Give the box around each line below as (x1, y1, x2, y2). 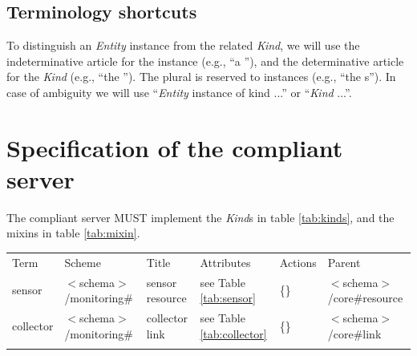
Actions (279, 253, 317, 270)
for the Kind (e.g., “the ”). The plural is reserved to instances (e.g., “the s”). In (6, 68, 396, 85)
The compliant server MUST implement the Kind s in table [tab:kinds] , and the (6, 208, 395, 225)
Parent (327, 253, 361, 270)
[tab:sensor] (200, 289, 256, 306)
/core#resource (327, 289, 403, 306)
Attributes (200, 253, 251, 270)
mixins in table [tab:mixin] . (6, 225, 140, 241)
